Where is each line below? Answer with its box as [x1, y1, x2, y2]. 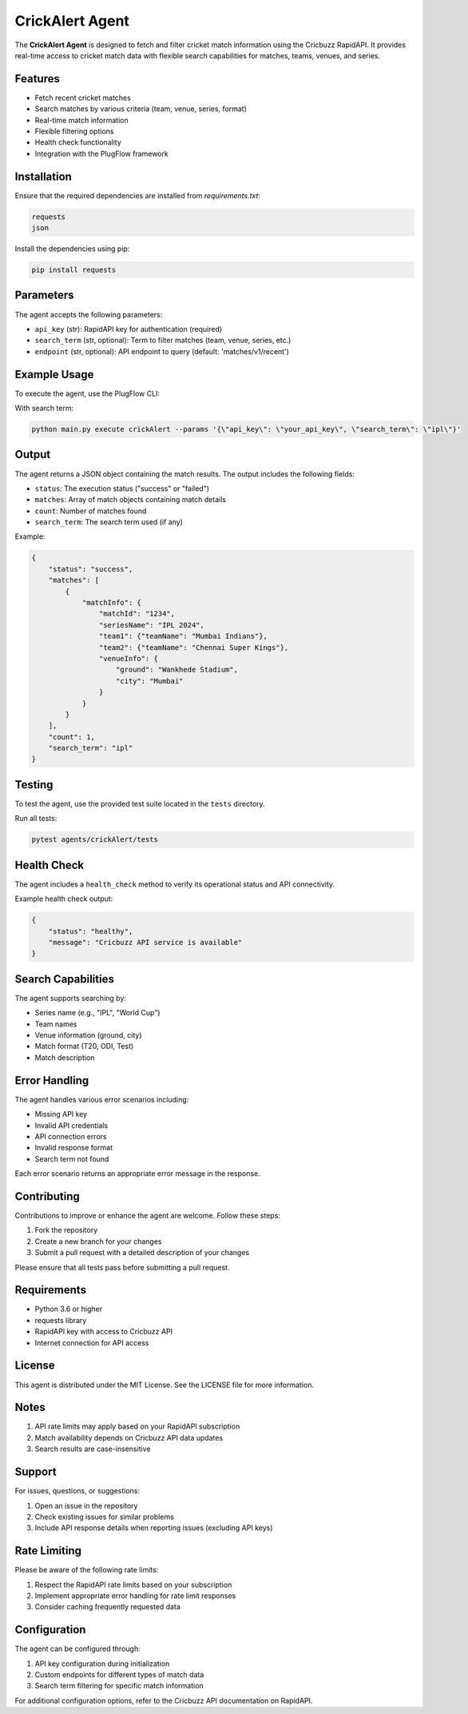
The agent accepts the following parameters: [14, 309, 163, 319]
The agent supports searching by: [14, 993, 127, 1002]
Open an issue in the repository [34, 1501, 138, 1510]
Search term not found [34, 1154, 109, 1163]
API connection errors [34, 1131, 107, 1141]
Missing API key [34, 1110, 88, 1119]
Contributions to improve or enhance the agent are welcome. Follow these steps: [14, 1211, 281, 1220]
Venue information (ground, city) [34, 1030, 143, 1040]
